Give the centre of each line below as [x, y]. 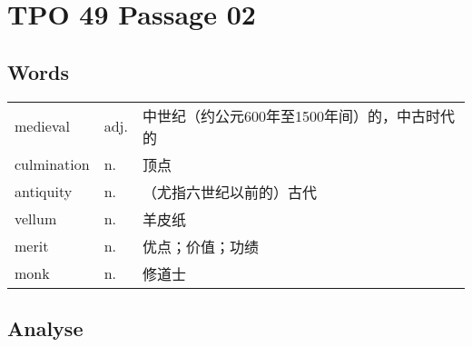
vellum [36, 219]
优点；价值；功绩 [200, 246]
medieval [42, 126]
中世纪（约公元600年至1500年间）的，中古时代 [298, 115]
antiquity [44, 192]
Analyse [45, 327]
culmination [52, 164]
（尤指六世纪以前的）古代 [229, 192]
